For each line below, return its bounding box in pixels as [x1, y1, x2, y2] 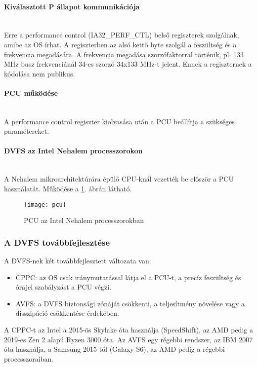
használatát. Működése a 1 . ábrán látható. [4, 183, 132, 193]
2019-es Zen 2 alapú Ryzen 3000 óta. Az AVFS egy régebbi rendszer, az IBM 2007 [4, 334, 253, 344]
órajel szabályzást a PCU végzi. [15, 282, 112, 292]
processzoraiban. [4, 353, 54, 364]
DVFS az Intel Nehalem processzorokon [4, 145, 143, 155]
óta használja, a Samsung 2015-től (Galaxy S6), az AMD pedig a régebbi [4, 344, 225, 354]
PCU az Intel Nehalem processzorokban [24, 215, 144, 225]
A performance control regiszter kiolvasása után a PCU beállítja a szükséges [4, 116, 235, 126]
